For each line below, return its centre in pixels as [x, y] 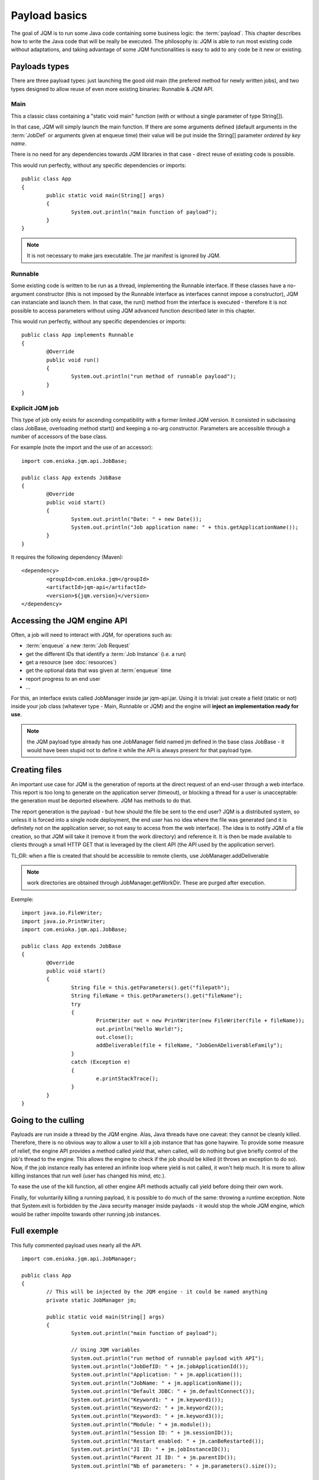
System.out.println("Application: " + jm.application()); [157, 1375]
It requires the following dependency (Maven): [67, 557]
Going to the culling [48, 1120]
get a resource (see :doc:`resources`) [71, 662]
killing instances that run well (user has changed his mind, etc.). [88, 1176]
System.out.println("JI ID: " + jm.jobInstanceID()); [151, 1449]
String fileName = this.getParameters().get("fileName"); [157, 996]
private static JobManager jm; [92, 1300]
